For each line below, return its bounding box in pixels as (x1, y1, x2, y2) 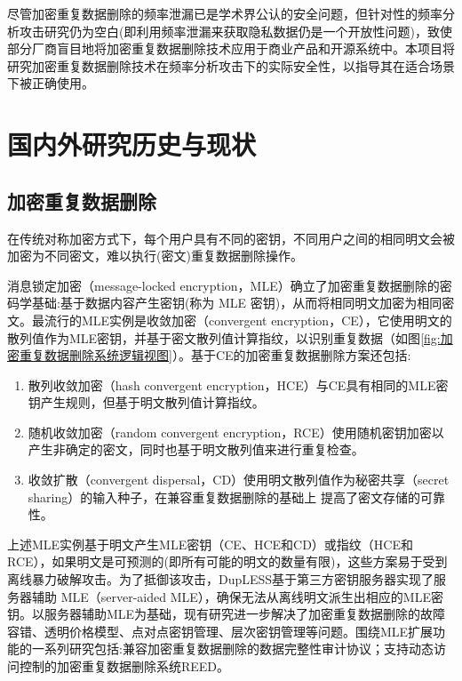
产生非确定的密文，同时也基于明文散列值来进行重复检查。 (28, 440, 364, 459)
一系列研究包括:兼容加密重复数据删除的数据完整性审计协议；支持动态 (31, 639, 434, 658)
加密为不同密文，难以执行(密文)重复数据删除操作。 (7, 246, 303, 265)
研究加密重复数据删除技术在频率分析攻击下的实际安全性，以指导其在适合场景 (7, 56, 455, 75)
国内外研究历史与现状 (7, 126, 257, 163)
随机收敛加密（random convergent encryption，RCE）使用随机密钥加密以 (28, 422, 444, 441)
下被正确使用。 (7, 74, 94, 92)
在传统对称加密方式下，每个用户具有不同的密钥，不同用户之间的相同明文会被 (7, 228, 455, 247)
